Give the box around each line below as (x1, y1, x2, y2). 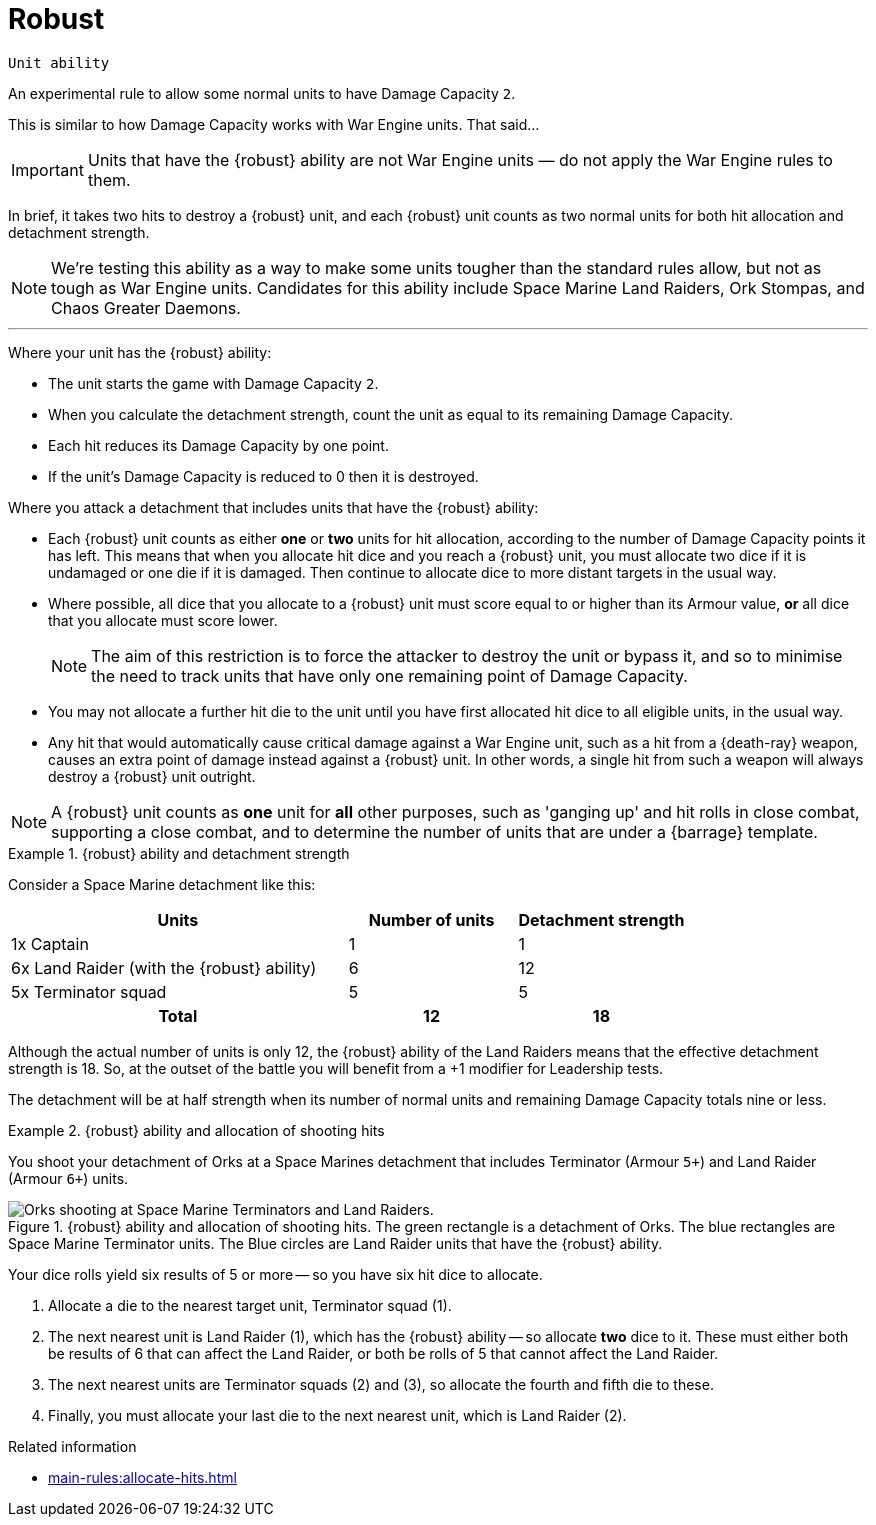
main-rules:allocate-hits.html (48, 1468, 237, 1486)
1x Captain (11, 933, 89, 954)
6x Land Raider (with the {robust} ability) (11, 957, 317, 978)
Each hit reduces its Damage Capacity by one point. (48, 436, 389, 454)
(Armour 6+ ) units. (8, 1169, 129, 1187)
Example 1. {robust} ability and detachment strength (8, 844, 350, 862)
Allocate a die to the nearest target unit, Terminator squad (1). (48, 1296, 452, 1314)
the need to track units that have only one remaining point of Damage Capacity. (91, 665, 688, 686)
